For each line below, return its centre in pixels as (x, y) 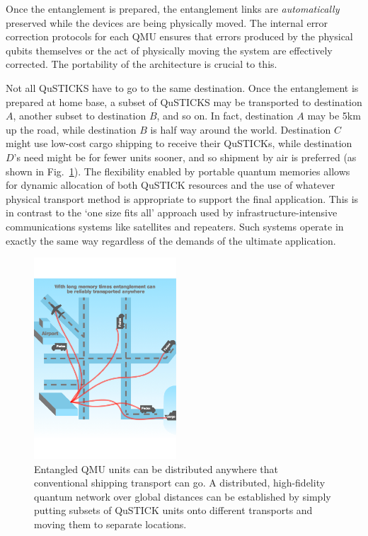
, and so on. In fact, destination (225, 116)
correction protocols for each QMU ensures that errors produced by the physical (179, 36)
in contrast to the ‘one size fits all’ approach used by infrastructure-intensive (172, 212)
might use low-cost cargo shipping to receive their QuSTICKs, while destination (179, 143)
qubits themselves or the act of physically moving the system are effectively (169, 50)
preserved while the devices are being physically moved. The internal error (167, 22)
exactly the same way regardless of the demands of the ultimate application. (171, 240)
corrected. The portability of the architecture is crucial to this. (142, 64)
